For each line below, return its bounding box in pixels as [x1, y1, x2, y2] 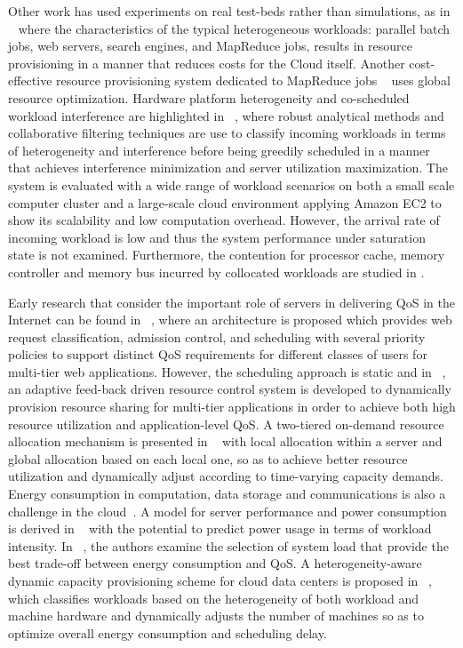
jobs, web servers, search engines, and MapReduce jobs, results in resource [8, 36, 412, 55]
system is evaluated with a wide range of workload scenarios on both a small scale [8, 175, 455, 194]
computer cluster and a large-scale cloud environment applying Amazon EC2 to [8, 193, 442, 212]
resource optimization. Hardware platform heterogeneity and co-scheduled [8, 88, 410, 107]
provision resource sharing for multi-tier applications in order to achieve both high [8, 397, 456, 416]
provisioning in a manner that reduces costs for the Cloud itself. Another [8, 53, 405, 72]
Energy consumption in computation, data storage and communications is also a [8, 484, 446, 503]
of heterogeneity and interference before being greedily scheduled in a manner [8, 140, 430, 159]
